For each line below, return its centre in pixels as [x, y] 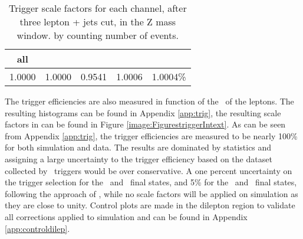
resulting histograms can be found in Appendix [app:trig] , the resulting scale [143, 112]
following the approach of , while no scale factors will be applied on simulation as [151, 193]
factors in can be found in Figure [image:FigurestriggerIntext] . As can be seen [145, 124]
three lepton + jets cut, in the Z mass [98, 22]
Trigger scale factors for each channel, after [98, 8]
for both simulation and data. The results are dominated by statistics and [138, 147]
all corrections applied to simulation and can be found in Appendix [126, 216]
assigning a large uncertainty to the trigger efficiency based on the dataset [139, 158]
